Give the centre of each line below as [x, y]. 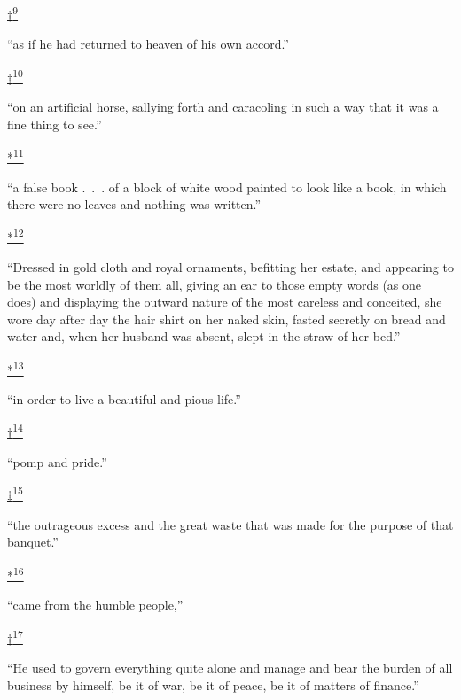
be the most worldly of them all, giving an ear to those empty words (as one [215, 284]
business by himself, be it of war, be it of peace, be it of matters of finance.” [213, 684]
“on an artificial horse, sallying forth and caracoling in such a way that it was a [223, 107]
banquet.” [33, 542]
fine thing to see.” [55, 124]
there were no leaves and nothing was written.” [134, 204]
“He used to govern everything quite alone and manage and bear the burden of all [230, 668]
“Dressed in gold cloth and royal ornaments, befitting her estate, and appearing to [230, 266]
